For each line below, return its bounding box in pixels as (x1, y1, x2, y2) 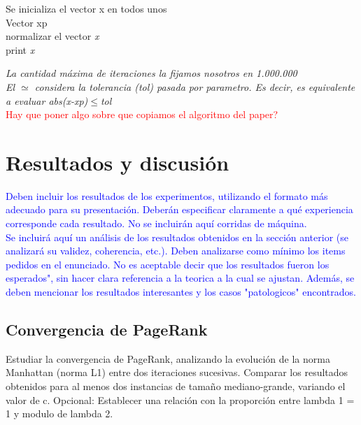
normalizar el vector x (6, 29, 99, 43)
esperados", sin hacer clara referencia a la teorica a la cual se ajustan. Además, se (6, 271, 355, 285)
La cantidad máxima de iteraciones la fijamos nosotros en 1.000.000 (6, 66, 297, 80)
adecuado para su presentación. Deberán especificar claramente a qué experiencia (6, 202, 353, 217)
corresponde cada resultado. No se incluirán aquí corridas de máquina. (6, 216, 307, 231)
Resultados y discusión (6, 147, 229, 176)
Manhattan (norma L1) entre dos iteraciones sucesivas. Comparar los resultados (6, 365, 348, 380)
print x (6, 42, 35, 57)
